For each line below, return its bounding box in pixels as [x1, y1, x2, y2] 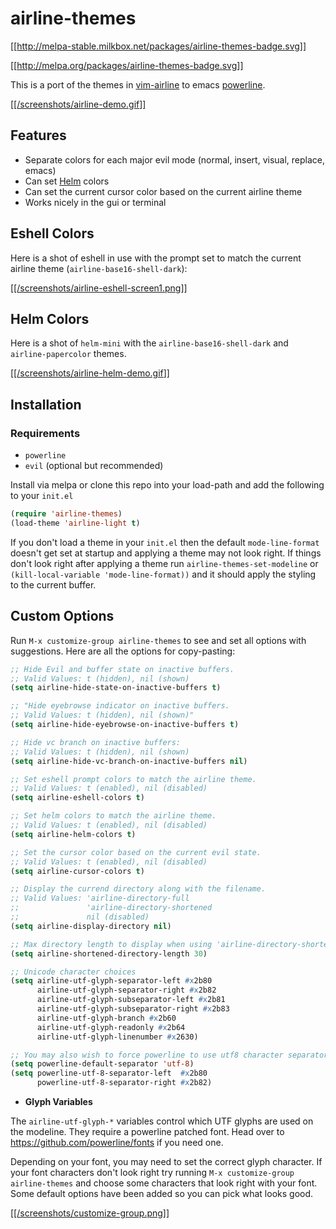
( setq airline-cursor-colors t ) [10, 866, 145, 876]
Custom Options [10, 608, 115, 625]
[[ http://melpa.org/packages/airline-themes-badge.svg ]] [10, 59, 244, 71]
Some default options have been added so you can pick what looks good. [10, 1188, 314, 1199]
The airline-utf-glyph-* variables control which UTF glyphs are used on [10, 1115, 314, 1127]
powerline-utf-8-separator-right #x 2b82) [36, 1078, 213, 1088]
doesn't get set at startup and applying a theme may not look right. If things [10, 547, 322, 559]
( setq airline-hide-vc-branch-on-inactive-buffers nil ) [10, 756, 248, 766]
